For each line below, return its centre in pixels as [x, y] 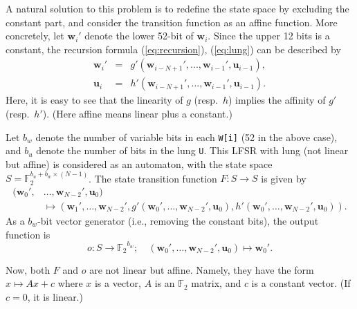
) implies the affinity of [277, 100]
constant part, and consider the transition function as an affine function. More [172, 22]
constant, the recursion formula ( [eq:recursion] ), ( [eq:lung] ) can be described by [173, 49]
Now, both [28, 269]
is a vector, [118, 283]
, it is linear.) [55, 296]
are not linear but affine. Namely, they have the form [202, 269]
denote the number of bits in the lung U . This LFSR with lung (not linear [192, 150]
